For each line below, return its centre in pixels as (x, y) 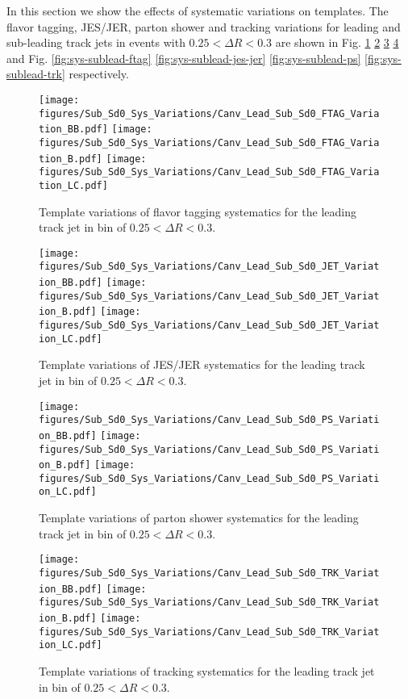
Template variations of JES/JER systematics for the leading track (202, 364)
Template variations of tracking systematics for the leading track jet (207, 670)
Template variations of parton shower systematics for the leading (199, 518)
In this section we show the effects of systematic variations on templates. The (198, 10)
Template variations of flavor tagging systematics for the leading (198, 211)
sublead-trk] (36, 74)
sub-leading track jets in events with (96, 42)
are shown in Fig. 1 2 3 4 (337, 42)
